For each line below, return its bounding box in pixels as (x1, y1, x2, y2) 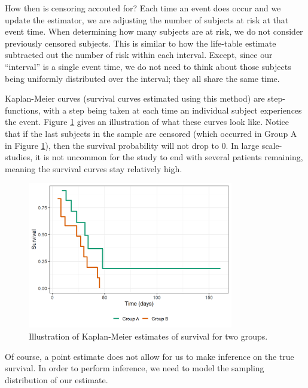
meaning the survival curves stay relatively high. (5, 162, 182, 175)
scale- (261, 139, 282, 151)
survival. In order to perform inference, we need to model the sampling (5, 362, 264, 374)
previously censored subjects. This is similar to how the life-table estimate (5, 36, 276, 49)
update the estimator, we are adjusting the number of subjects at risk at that (5, 13, 289, 26)
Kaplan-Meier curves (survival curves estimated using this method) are (5, 92, 265, 105)
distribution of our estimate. (5, 373, 108, 386)
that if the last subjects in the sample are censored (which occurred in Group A (5, 127, 297, 139)
